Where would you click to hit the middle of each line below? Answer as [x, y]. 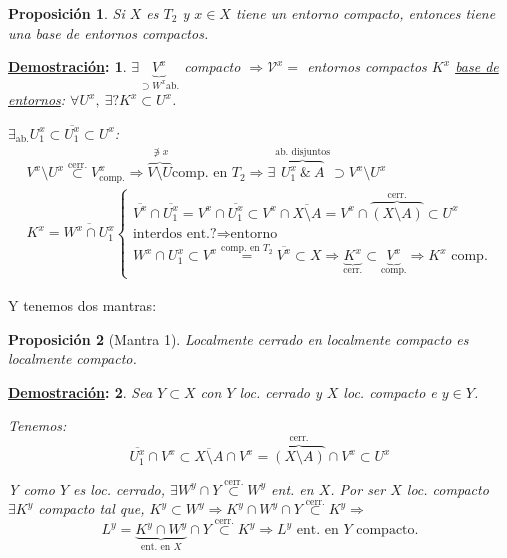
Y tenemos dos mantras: [82, 304]
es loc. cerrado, [119, 488]
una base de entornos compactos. [108, 32]
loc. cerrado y [280, 391]
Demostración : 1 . [67, 66]
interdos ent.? [174, 233]
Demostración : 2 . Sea [80, 391]
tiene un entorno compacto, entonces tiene [365, 13]
